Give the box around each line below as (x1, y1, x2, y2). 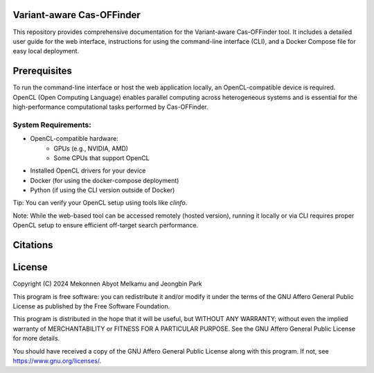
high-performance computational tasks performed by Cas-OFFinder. (12, 103, 208, 111)
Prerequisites (12, 65, 72, 77)
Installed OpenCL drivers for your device (30, 166, 146, 175)
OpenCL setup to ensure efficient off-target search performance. (12, 221, 199, 229)
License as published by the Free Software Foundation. (12, 302, 170, 310)
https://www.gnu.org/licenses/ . (12, 356, 102, 365)
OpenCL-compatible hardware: (30, 135, 119, 143)
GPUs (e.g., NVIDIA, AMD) (53, 144, 128, 153)
